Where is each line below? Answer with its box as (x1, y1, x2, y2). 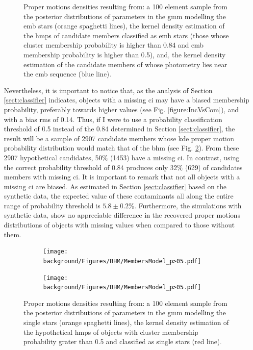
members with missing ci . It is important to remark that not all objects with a (4, 172, 240, 182)
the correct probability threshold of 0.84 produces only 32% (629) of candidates (4, 162, 243, 172)
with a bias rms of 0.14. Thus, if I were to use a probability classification (4, 114, 223, 124)
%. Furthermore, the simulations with (128, 200, 242, 210)
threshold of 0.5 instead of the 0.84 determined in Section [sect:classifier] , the (4, 124, 235, 134)
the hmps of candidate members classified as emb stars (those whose (24, 30, 229, 40)
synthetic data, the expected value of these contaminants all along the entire (4, 191, 234, 201)
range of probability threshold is (4, 200, 101, 210)
